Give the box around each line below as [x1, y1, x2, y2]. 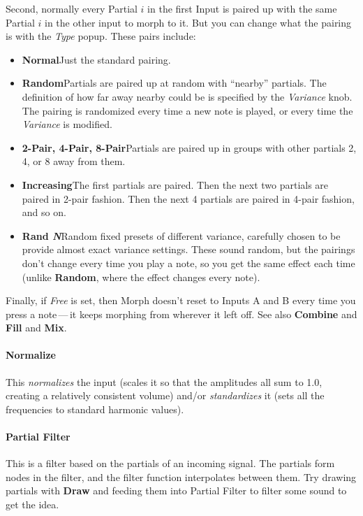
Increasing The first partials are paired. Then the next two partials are [22, 177, 329, 192]
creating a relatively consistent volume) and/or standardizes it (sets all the [6, 388, 325, 403]
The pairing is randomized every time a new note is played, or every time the [22, 103, 353, 117]
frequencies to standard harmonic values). [6, 401, 184, 416]
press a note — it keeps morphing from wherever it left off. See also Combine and [6, 306, 357, 321]
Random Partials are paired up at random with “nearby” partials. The [22, 76, 327, 90]
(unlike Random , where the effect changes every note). [22, 269, 260, 284]
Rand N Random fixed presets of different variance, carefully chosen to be [22, 228, 341, 243]
